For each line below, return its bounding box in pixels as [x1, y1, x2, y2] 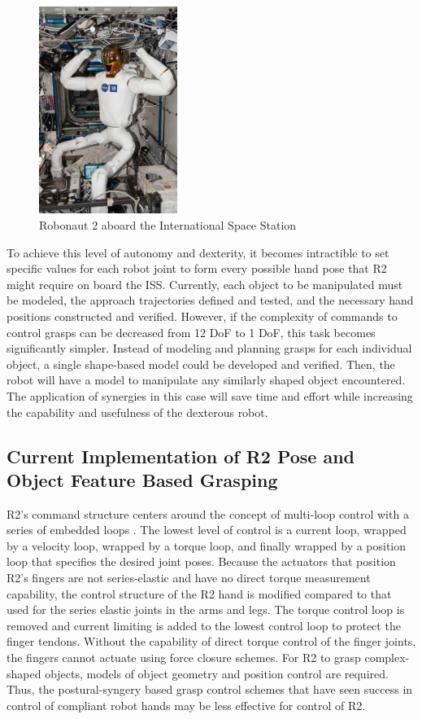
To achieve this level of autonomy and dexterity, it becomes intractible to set [7, 243, 389, 261]
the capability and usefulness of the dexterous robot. [7, 403, 268, 420]
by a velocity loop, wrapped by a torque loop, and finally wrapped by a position [7, 537, 407, 554]
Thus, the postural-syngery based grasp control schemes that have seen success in [7, 681, 413, 698]
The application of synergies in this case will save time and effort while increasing [7, 387, 413, 404]
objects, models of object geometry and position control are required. [45, 664, 389, 682]
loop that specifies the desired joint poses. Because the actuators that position [7, 553, 396, 570]
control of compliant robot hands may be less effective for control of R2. [7, 696, 366, 713]
